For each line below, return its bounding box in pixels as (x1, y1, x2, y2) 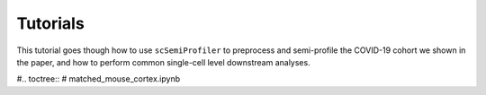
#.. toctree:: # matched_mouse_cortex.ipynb (16, 73, 181, 84)
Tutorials (16, 13, 85, 33)
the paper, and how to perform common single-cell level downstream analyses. (16, 56, 310, 67)
